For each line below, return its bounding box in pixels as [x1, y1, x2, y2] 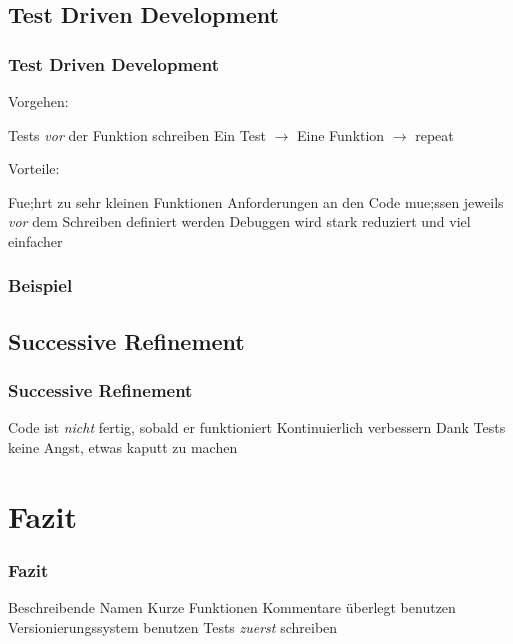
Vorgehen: [8, 91, 69, 111]
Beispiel [8, 273, 73, 298]
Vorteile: [8, 158, 60, 179]
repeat [415, 124, 454, 145]
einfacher [8, 230, 63, 251]
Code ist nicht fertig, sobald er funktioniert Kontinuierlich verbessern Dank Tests [8, 417, 506, 438]
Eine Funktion [296, 124, 385, 145]
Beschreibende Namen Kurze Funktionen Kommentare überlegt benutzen [8, 597, 456, 618]
